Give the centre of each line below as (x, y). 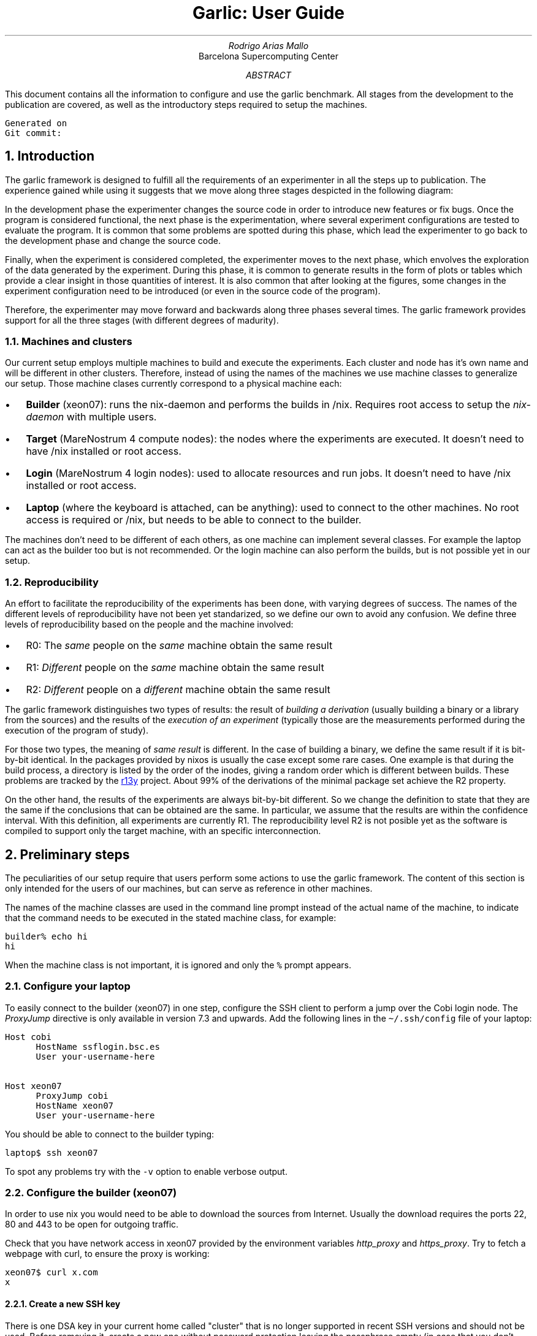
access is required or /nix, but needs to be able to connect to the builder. (194, 520)
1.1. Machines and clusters (69, 341)
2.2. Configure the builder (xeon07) (91, 1193)
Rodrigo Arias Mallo (268, 45)
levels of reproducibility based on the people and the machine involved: (149, 624)
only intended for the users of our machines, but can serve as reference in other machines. (189, 888)
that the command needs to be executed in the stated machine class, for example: (171, 917)
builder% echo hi (46, 936)
